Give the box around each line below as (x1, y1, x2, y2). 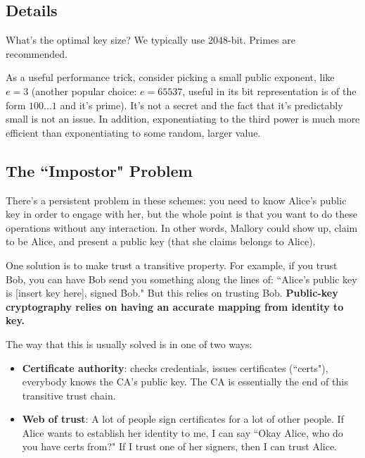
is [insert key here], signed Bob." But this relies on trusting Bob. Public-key (6, 285, 338, 300)
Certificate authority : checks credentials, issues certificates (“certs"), (22, 360, 328, 375)
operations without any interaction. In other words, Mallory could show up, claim (6, 220, 358, 235)
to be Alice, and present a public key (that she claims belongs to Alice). (6, 234, 316, 249)
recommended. (6, 46, 68, 61)
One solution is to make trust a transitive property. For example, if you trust (6, 257, 338, 272)
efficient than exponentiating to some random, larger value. (6, 125, 261, 140)
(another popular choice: (31, 83, 137, 98)
